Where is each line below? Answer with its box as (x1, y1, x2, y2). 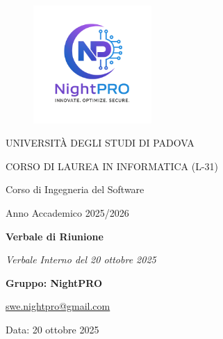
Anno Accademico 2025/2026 (6, 205, 129, 220)
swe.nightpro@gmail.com (6, 299, 110, 313)
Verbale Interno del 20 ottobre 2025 (6, 252, 156, 267)
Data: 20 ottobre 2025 (6, 322, 99, 336)
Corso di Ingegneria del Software (6, 182, 144, 197)
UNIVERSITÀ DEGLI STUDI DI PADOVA (6, 135, 195, 150)
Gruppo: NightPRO (6, 275, 103, 290)
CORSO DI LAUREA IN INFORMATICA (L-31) (6, 158, 219, 173)
